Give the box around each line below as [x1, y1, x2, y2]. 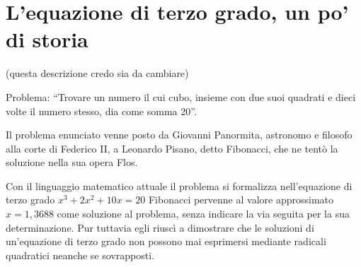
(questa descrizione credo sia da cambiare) [6, 66, 189, 81]
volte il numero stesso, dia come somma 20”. [6, 103, 197, 118]
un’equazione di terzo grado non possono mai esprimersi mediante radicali [6, 234, 326, 249]
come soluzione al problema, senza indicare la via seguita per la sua [57, 206, 350, 221]
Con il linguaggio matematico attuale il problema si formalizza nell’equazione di [6, 178, 353, 193]
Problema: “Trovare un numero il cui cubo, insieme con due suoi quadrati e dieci [6, 89, 356, 104]
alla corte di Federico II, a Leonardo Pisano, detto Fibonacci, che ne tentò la [6, 141, 338, 155]
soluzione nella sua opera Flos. [6, 155, 138, 170]
